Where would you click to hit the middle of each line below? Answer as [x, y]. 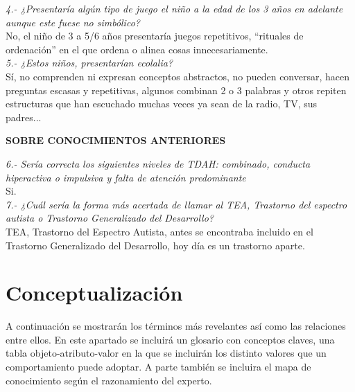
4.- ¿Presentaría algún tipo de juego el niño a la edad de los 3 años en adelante [174, 8]
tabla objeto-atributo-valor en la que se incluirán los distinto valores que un [166, 353]
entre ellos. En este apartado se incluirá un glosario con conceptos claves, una [170, 339]
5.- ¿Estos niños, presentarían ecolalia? [89, 63]
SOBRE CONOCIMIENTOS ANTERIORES [116, 140]
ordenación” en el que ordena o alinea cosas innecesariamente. [137, 49]
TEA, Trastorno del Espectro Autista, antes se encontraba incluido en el [159, 231]
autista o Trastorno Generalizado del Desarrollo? [110, 218]
